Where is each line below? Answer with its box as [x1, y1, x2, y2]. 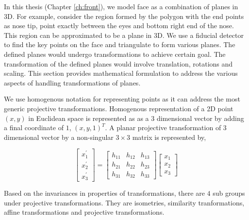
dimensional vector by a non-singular [4, 132, 114, 142]
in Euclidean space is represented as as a [28, 113, 149, 123]
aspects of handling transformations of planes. [4, 77, 141, 87]
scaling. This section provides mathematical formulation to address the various [4, 68, 238, 78]
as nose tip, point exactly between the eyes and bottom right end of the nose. [4, 20, 234, 31]
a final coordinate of [4, 122, 64, 133]
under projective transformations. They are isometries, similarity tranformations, [4, 197, 245, 207]
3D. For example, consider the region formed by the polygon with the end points [4, 11, 244, 21]
